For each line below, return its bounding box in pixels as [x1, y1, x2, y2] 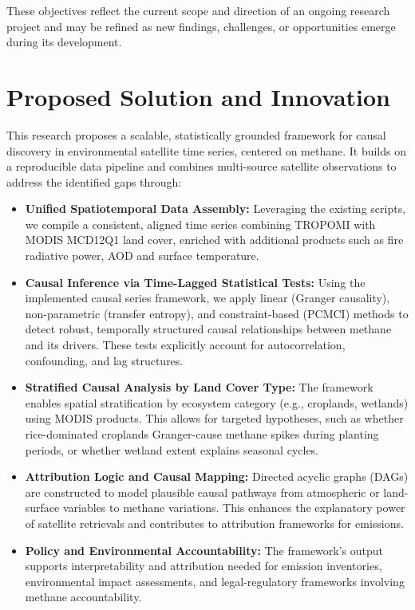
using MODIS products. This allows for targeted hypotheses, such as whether [25, 410, 404, 427]
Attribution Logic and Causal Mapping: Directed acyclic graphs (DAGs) [25, 468, 409, 485]
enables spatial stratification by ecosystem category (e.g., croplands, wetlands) [25, 394, 409, 411]
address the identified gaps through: [6, 173, 182, 190]
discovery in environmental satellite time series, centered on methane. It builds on [6, 142, 407, 159]
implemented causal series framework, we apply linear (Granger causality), [25, 289, 390, 306]
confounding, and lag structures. [25, 352, 184, 368]
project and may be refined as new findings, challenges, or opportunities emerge [6, 18, 396, 34]
